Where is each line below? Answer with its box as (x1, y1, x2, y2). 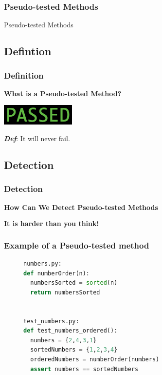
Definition (4, 69, 44, 81)
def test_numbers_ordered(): (23, 327, 118, 334)
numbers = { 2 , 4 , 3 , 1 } (30, 336, 97, 344)
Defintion (4, 43, 52, 59)
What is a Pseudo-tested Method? (4, 88, 122, 98)
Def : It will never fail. (4, 133, 70, 143)
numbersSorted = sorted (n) (30, 279, 118, 287)
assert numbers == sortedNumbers (30, 365, 139, 373)
